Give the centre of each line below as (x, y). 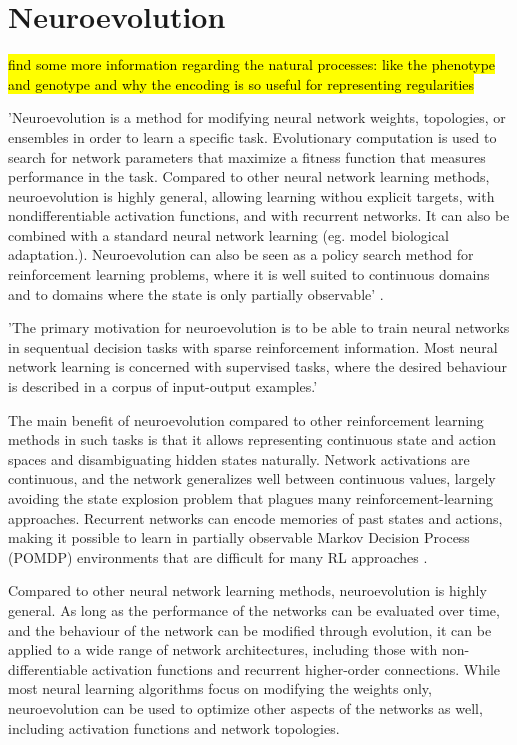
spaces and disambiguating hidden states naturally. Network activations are (239, 458)
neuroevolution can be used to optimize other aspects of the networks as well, (245, 707)
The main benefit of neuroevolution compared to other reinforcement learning (246, 419)
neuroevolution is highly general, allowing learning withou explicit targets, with (251, 195)
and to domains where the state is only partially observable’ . (196, 293)
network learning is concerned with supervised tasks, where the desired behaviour (257, 366)
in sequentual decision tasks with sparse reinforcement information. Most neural (253, 346)
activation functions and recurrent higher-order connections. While (296, 668)
